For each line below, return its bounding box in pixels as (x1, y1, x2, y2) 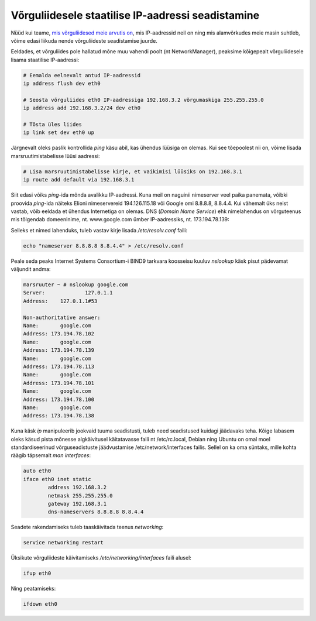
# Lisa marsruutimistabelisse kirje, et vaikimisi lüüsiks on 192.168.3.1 (23, 168, 243, 175)
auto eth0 (23, 468, 51, 474)
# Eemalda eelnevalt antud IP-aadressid (23, 72, 140, 78)
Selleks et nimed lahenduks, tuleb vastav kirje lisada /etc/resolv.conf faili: (11, 227, 187, 234)
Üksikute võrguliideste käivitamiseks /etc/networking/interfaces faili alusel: (11, 554, 191, 561)
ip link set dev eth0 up (23, 129, 95, 136)
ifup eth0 (23, 570, 51, 577)
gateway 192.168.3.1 (47, 500, 107, 507)
